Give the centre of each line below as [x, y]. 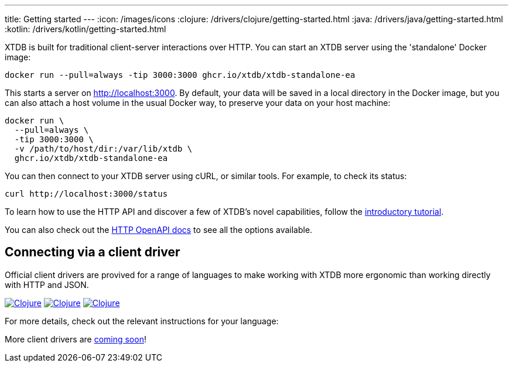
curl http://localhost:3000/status [86, 194]
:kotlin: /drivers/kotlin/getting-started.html [85, 29]
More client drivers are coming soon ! [76, 339]
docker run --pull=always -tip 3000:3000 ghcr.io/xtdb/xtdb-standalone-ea [180, 75]
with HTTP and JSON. [47, 284]
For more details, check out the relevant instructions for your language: [142, 321]
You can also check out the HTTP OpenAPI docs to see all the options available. [159, 230]
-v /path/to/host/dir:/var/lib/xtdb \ [103, 149]
